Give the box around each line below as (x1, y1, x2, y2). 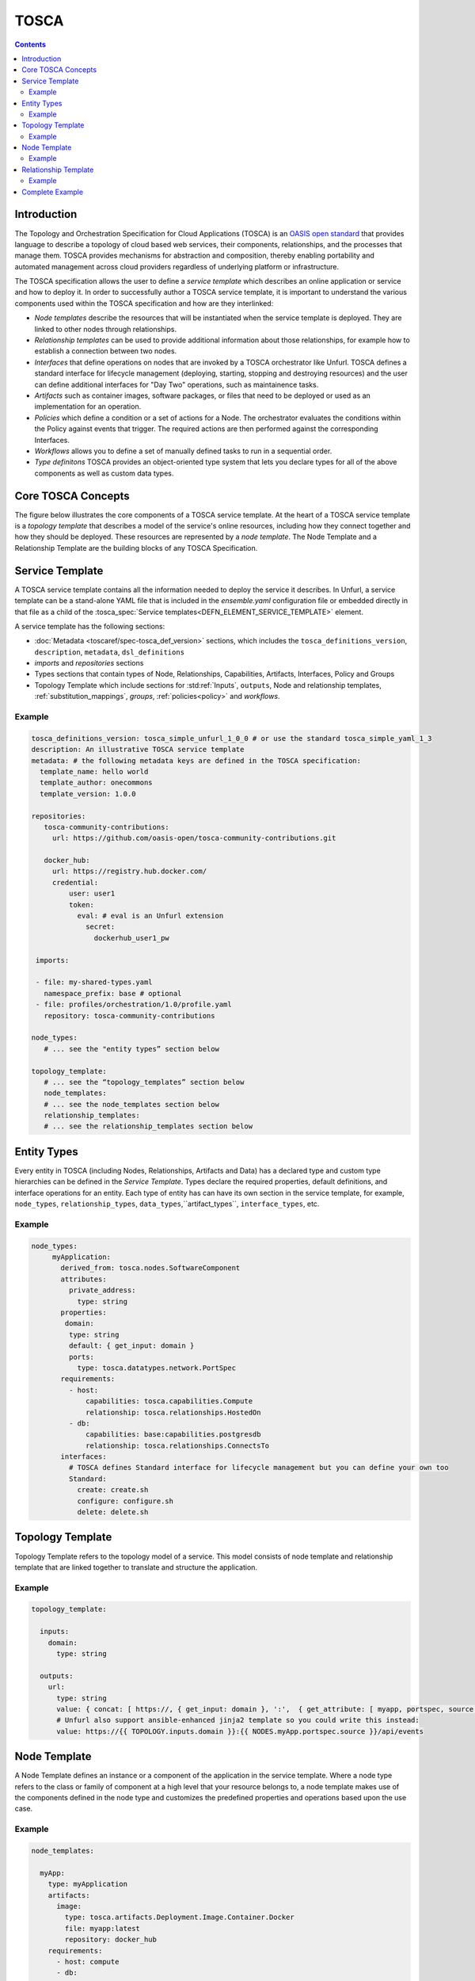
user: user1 (68, 889, 116, 899)
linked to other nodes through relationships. (34, 324, 177, 334)
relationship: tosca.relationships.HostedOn (85, 1407, 261, 1417)
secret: (85, 922, 116, 931)
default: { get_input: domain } (68, 1342, 195, 1350)
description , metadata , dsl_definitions (34, 647, 185, 657)
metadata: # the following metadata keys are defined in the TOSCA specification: (31, 756, 362, 765)
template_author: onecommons (40, 778, 154, 788)
